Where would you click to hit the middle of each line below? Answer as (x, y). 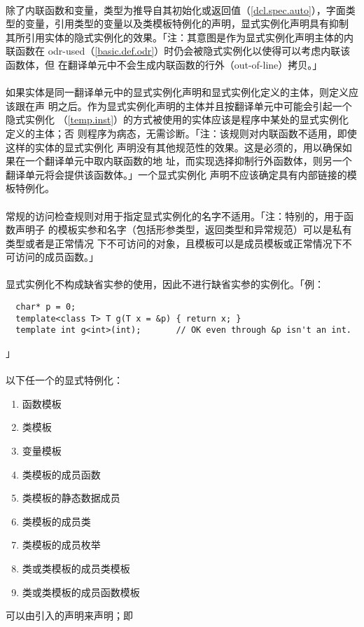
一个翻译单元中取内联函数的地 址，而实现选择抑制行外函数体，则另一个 (188, 161)
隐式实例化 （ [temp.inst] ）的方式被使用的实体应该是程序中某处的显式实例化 (177, 119)
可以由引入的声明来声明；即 (69, 615)
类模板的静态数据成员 (71, 498)
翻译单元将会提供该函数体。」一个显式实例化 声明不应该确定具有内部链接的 (176, 174)
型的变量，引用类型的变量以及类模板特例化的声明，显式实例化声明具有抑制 (177, 23)
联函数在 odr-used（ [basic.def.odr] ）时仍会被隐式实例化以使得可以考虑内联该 (178, 51)
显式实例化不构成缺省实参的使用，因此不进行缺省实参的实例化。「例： (165, 284)
